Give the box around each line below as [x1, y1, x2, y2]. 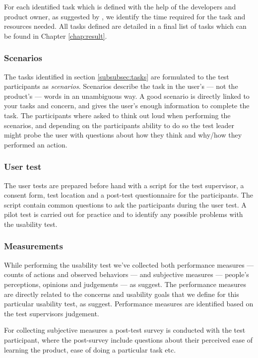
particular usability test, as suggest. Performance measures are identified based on [4, 298, 254, 309]
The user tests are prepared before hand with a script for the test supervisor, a [4, 180, 244, 190]
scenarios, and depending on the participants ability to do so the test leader [4, 120, 235, 130]
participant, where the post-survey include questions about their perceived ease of [4, 334, 253, 345]
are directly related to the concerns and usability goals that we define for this [4, 288, 239, 299]
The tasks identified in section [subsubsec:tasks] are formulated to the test [4, 71, 229, 81]
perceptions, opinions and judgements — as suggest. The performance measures [4, 279, 247, 289]
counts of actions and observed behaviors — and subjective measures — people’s [4, 269, 249, 280]
